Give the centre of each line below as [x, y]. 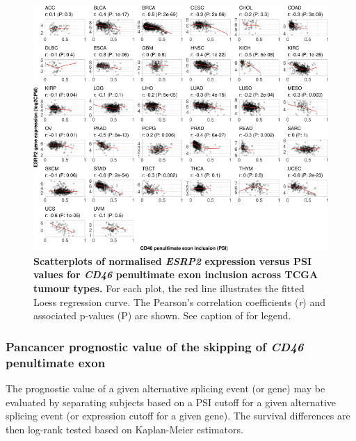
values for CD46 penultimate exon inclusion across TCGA [176, 274]
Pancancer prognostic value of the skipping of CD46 [155, 346]
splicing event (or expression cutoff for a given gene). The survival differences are [178, 416]
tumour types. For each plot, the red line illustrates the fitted [169, 288]
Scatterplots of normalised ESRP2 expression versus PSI [172, 260]
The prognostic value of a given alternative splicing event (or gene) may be [165, 388]
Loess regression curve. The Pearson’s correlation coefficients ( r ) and [180, 302]
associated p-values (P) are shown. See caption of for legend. [162, 315]
